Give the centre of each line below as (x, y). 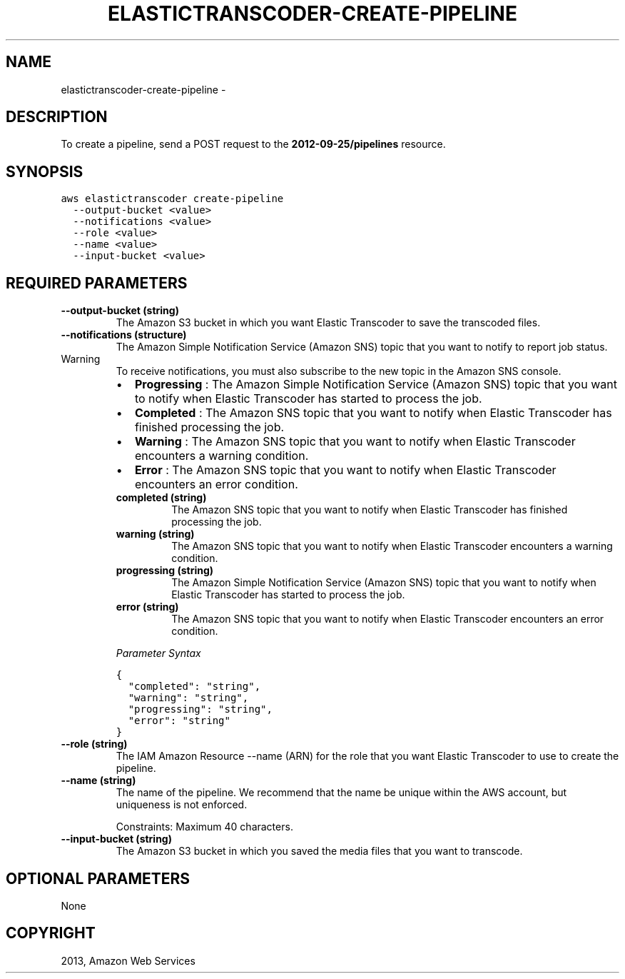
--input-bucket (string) (116, 839)
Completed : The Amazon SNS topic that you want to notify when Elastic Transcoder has (373, 413)
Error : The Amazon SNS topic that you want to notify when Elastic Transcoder (345, 470)
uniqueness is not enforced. (182, 805)
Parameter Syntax (158, 653)
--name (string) (98, 780)
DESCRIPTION (57, 117)
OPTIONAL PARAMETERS (98, 878)
